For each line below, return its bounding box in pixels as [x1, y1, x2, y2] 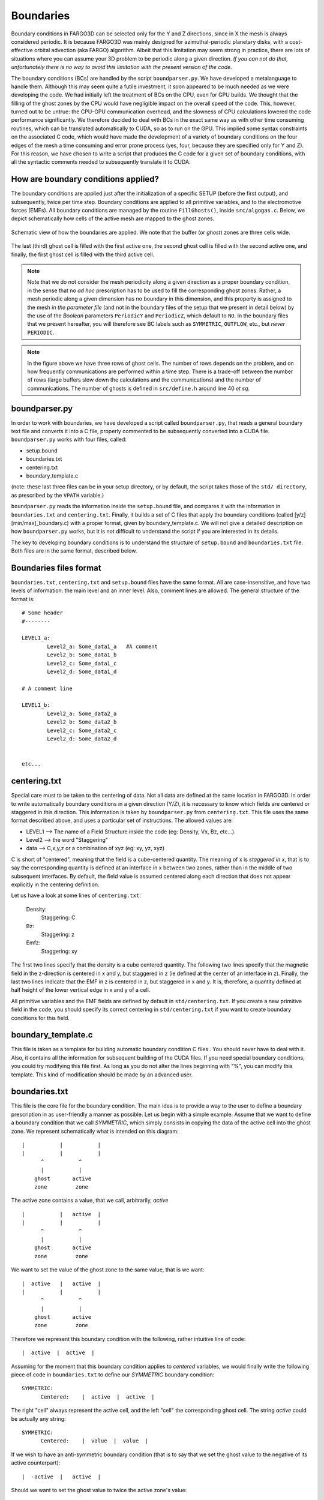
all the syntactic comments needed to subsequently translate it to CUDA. [11, 158, 191, 166]
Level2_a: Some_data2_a [47, 710, 117, 717]
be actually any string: [11, 1415, 66, 1422]
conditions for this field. [11, 1014, 70, 1021]
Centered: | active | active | [40, 1393, 155, 1400]
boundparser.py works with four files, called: [11, 436, 127, 443]
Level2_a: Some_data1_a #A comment [47, 643, 158, 650]
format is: [11, 595, 35, 602]
